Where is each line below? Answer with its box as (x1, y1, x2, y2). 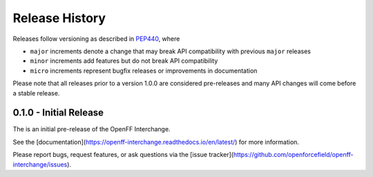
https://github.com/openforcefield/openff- (233, 151, 354, 159)
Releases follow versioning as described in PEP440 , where (12, 35, 180, 43)
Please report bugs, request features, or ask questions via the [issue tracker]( (12, 151, 234, 159)
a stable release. (12, 88, 60, 97)
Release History (12, 10, 106, 26)
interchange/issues (12, 160, 68, 169)
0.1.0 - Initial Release (12, 107, 104, 119)
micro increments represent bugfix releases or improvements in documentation (30, 66, 258, 75)
